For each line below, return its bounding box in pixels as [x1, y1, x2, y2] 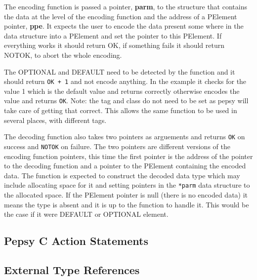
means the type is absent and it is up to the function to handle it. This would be [4, 199, 249, 209]
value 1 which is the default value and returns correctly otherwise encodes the [4, 85, 240, 96]
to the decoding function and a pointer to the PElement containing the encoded [4, 160, 246, 171]
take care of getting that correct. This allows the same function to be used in [4, 105, 237, 116]
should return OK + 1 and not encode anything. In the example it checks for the [4, 76, 247, 86]
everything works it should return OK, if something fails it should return [4, 40, 224, 50]
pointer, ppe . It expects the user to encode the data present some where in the [4, 21, 244, 31]
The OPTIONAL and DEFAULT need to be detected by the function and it [4, 66, 235, 77]
